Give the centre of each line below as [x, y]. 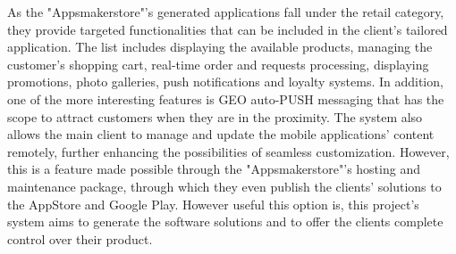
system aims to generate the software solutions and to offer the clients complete [225, 221]
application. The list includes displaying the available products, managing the [220, 47]
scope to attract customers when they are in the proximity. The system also [215, 116]
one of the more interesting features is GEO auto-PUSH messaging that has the [226, 98]
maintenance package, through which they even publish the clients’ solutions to [224, 186]
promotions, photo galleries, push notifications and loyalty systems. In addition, [225, 82]
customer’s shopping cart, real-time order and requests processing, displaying [218, 64]
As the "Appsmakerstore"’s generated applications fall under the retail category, [226, 12]
